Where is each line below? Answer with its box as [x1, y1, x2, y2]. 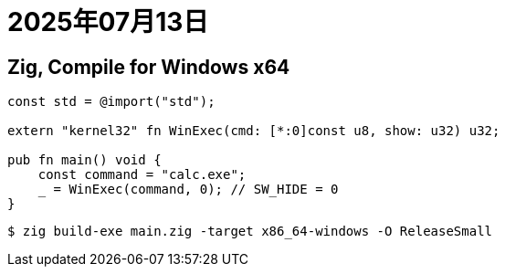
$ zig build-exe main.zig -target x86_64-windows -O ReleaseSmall [7, 224, 493, 239]
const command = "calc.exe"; [37, 167, 247, 183]
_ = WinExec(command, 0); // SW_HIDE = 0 [37, 182, 339, 197]
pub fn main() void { [7, 153, 162, 168]
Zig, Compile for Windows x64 [7, 55, 290, 79]
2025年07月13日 [7, 6, 209, 37]
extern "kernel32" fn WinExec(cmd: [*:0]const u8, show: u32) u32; [7, 123, 500, 139]
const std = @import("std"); [7, 94, 216, 110]
